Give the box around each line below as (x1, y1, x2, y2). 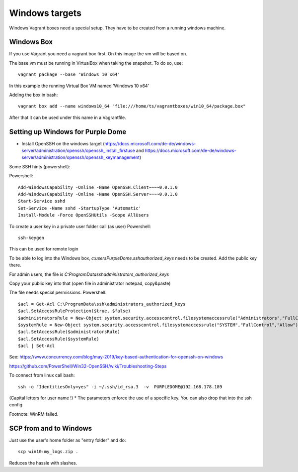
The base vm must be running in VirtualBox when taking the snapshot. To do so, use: (9, 60, 183, 66)
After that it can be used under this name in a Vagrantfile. (9, 115, 126, 120)
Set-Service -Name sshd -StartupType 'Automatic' (18, 205, 142, 211)
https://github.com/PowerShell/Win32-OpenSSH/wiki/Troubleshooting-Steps (9, 363, 167, 369)
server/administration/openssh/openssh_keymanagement (21, 154, 140, 160)
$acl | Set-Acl (18, 343, 55, 349)
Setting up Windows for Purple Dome (9, 127, 127, 136)
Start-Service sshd (18, 198, 66, 204)
